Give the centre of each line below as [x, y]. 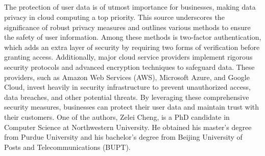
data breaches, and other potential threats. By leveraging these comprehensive [127, 97]
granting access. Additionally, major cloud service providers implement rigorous [128, 57]
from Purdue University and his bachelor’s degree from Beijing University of [123, 137]
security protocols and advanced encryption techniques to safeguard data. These [129, 67]
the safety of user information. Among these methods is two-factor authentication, [133, 37]
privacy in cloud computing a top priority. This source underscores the [114, 17]
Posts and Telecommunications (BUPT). [67, 147]
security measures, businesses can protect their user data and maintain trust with [132, 107]
